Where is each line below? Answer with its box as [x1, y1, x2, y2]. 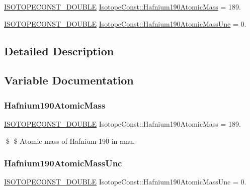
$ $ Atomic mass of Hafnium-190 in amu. [6, 135, 135, 146]
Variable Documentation [4, 72, 134, 88]
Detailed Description [4, 43, 114, 58]
